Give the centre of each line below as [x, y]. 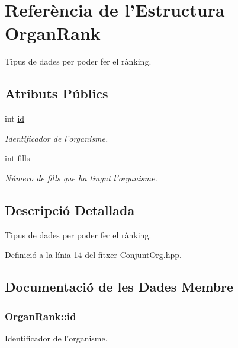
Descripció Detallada [70, 210]
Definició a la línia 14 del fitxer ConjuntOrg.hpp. [93, 255]
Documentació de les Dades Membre [119, 287]
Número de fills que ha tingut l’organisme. [81, 178]
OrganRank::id [41, 316]
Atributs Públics [57, 93]
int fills [17, 158]
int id [15, 118]
